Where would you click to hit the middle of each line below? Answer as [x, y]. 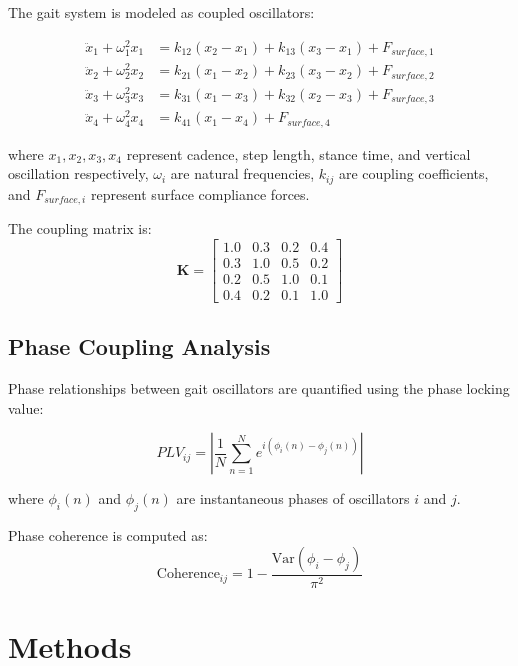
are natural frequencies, [242, 173]
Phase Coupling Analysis [139, 346]
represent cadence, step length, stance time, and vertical [298, 153]
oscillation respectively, [78, 173]
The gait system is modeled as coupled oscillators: [161, 12]
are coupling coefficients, [413, 173]
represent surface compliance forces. [200, 193]
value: [26, 407]
